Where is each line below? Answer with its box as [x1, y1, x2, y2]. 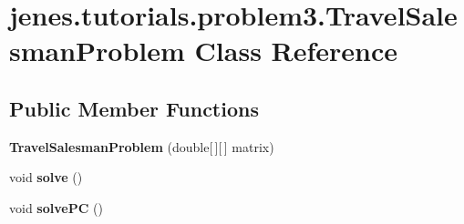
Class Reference [194, 32, 398, 69]
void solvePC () [9, 198, 103, 217]
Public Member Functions [9, 94, 259, 122]
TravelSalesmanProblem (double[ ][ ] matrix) [9, 137, 274, 156]
